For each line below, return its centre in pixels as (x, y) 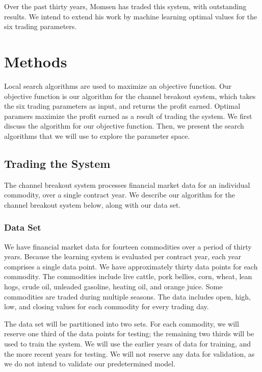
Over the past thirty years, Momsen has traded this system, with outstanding (125, 6)
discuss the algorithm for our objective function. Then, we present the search (124, 126)
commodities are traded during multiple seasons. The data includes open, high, (127, 296)
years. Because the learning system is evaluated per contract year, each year (123, 256)
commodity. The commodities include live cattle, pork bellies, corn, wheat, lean (128, 276)
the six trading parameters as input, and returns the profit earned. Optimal (122, 106)
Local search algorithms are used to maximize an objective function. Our (118, 85)
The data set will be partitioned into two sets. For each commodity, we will (122, 323)
